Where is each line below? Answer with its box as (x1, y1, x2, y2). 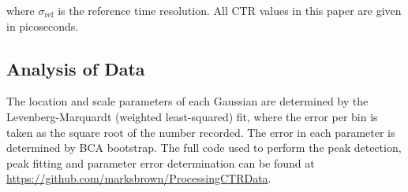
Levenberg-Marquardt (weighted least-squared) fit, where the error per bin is (6, 108, 378, 124)
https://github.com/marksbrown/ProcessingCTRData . (6, 170, 271, 186)
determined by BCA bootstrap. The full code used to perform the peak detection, (6, 139, 402, 156)
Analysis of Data (6, 56, 145, 80)
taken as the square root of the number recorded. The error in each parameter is (6, 124, 395, 140)
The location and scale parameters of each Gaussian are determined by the (6, 93, 369, 109)
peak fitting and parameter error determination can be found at (6, 154, 315, 171)
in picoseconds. (6, 17, 79, 34)
